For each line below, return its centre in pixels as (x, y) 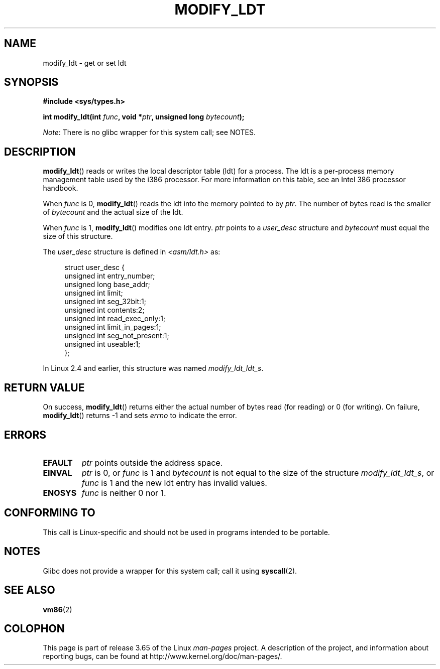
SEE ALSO (30, 590)
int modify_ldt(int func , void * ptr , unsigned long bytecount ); (144, 117)
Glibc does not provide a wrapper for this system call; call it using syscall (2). (170, 571)
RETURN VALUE (44, 387)
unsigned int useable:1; (102, 344)
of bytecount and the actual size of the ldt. (113, 212)
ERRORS (25, 435)
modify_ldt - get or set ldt (85, 63)
